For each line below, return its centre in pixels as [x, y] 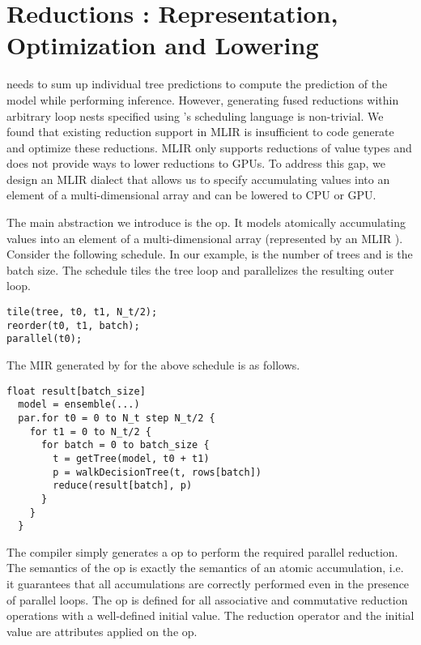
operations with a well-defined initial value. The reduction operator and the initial [210, 615]
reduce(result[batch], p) [123, 486]
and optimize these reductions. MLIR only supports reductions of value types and [209, 147]
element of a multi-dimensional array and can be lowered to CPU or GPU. [191, 195]
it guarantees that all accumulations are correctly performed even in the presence [208, 583]
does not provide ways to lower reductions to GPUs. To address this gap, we [196, 163]
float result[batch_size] [76, 391]
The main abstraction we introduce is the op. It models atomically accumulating [206, 222]
